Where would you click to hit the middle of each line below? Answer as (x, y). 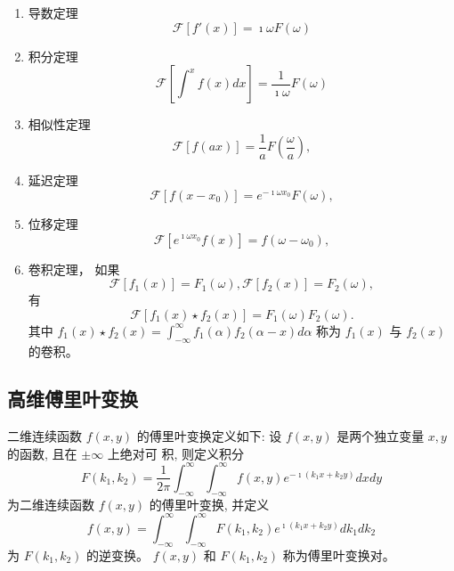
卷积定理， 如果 (74, 269)
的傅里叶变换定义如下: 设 (209, 436)
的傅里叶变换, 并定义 (209, 504)
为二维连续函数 (51, 504)
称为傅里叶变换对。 (339, 555)
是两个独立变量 (381, 436)
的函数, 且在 (42, 453)
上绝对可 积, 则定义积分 (176, 453)
